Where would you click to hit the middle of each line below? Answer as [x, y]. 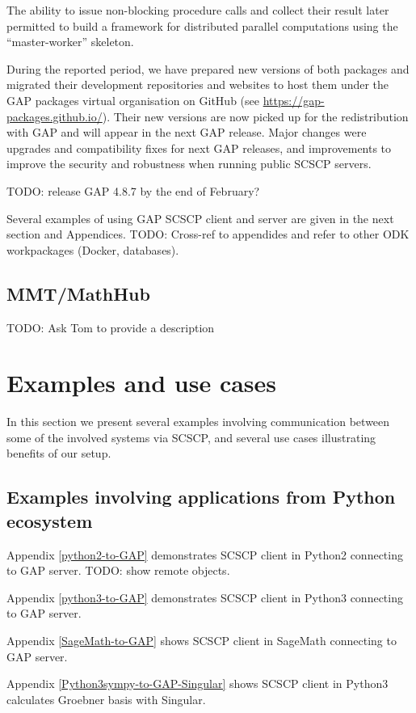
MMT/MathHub [78, 293]
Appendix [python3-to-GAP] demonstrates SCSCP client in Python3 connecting [205, 597]
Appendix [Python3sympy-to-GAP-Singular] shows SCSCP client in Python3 [197, 683]
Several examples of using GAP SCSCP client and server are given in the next [200, 218]
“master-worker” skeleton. [70, 42]
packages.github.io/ [55, 116]
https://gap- [294, 100]
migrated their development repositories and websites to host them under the [198, 84]
